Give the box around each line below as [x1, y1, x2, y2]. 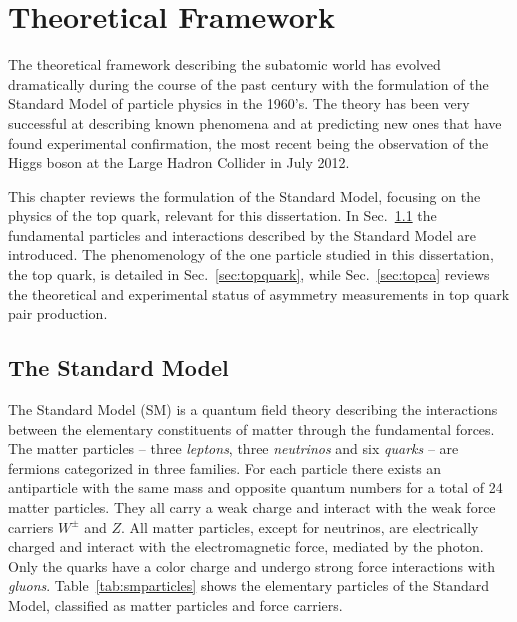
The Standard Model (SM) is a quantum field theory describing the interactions [8, 399, 498, 420]
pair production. [8, 303, 108, 324]
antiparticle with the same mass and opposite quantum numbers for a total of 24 [8, 477, 503, 498]
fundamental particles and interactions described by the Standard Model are [8, 224, 476, 245]
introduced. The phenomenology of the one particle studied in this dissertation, [8, 244, 494, 265]
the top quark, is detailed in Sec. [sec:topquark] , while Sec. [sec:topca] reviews [8, 264, 490, 285]
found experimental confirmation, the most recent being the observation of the [8, 132, 489, 153]
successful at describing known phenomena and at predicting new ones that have [8, 112, 502, 133]
